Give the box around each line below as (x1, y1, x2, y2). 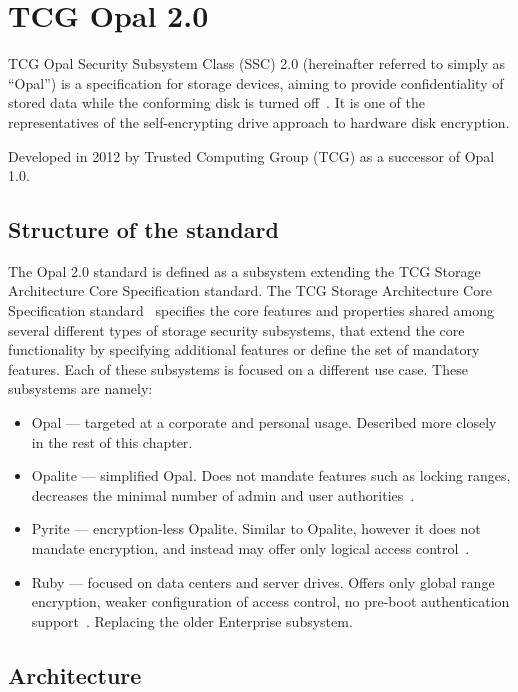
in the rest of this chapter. (31, 431, 193, 452)
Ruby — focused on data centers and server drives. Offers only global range (31, 571, 495, 592)
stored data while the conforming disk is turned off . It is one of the (8, 92, 425, 113)
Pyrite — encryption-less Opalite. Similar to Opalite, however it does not (31, 518, 481, 539)
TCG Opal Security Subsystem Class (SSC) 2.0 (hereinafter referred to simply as (8, 53, 506, 74)
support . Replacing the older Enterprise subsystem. (31, 610, 353, 631)
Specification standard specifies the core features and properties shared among (8, 300, 495, 321)
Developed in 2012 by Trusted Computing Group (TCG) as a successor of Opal (8, 145, 495, 166)
